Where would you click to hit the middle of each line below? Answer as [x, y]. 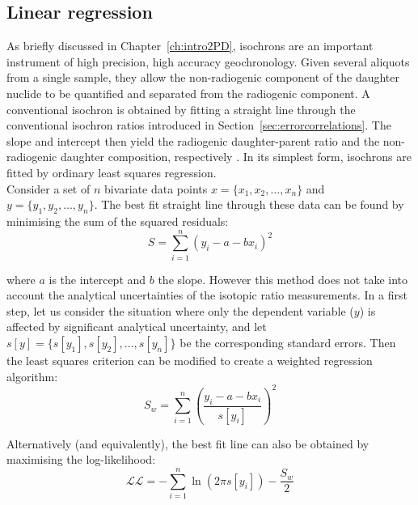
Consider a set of [49, 188]
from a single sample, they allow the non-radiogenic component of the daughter [203, 77]
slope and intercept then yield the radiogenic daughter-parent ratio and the [193, 140]
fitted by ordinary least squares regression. [112, 172]
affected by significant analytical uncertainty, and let [137, 327]
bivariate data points [156, 188]
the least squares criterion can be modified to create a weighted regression [190, 361]
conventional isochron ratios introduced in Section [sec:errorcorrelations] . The [199, 125]
